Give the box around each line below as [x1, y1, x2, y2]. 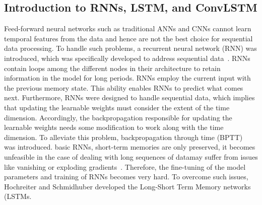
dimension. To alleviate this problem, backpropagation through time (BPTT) [4, 131, 243, 142]
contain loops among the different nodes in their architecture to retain [4, 62, 221, 73]
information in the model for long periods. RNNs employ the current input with [4, 73, 251, 83]
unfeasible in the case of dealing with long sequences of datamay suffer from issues [4, 151, 258, 162]
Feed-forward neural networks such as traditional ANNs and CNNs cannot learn [4, 23, 251, 34]
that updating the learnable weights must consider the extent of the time [4, 102, 230, 112]
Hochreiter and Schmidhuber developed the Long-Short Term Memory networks [4, 181, 251, 191]
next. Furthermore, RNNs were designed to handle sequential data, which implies [4, 92, 255, 103]
